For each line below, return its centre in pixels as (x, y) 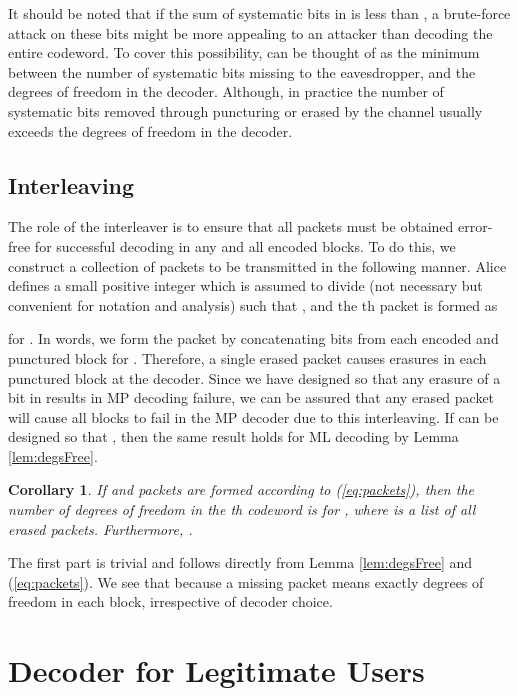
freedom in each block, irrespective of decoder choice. (170, 601)
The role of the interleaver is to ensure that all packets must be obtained (231, 226)
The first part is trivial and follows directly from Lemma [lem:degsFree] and (240, 562)
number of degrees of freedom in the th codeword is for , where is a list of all (242, 509)
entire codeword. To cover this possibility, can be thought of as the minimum (244, 52)
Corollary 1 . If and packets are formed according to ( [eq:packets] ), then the (241, 489)
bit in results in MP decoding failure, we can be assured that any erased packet (251, 397)
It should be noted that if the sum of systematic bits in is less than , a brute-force (259, 13)
